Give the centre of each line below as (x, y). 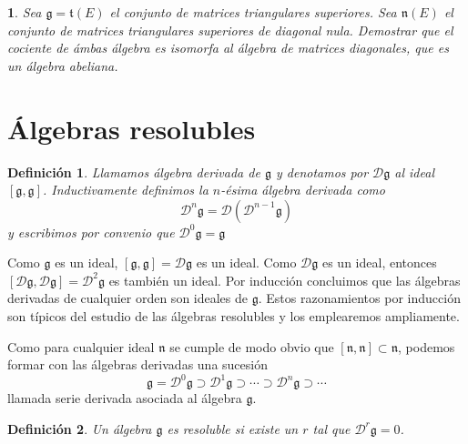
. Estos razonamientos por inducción (359, 298)
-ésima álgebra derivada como (303, 190)
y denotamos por (322, 172)
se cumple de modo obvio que (252, 346)
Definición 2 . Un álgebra (80, 428)
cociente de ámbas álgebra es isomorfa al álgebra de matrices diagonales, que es (228, 48)
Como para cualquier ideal (81, 346)
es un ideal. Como (246, 262)
